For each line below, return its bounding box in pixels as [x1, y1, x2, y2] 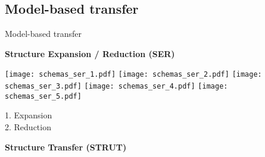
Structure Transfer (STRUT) [5, 140, 127, 153]
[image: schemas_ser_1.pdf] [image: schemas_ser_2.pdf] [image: [5, 70, 262, 79]
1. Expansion [5, 109, 52, 121]
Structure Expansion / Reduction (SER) [5, 47, 175, 59]
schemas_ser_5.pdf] [5, 92, 82, 101]
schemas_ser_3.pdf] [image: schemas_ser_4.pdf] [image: [5, 82, 228, 91]
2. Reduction [5, 120, 51, 133]
